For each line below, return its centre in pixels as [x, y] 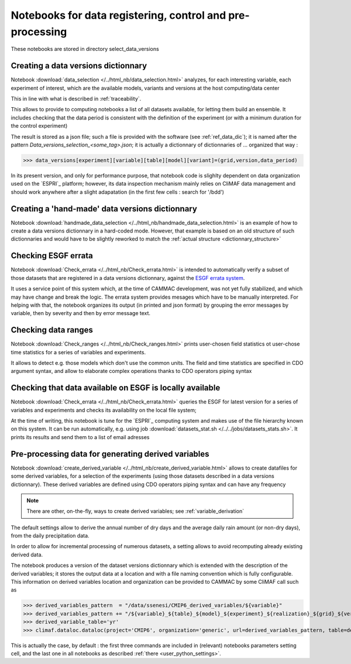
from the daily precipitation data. [50, 536]
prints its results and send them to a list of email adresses [80, 437]
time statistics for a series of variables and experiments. [78, 352]
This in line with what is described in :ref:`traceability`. [76, 99]
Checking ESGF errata [52, 256]
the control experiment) [39, 126]
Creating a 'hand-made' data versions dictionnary [104, 209]
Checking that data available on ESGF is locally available [116, 388]
